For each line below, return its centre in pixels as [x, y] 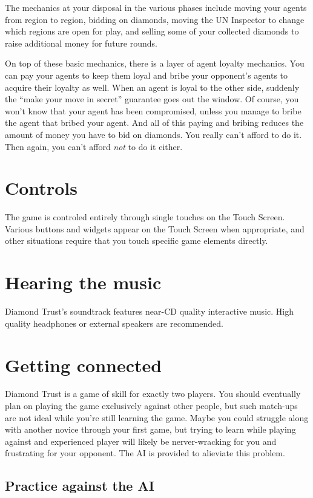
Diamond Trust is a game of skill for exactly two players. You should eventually [153, 394]
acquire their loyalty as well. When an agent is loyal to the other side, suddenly [152, 87]
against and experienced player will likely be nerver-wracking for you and [141, 441]
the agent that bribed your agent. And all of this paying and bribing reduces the [154, 123]
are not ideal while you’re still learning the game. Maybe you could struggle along [157, 417]
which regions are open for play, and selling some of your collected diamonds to [152, 31]
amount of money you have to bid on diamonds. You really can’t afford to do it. [153, 134]
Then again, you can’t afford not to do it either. [94, 146]
